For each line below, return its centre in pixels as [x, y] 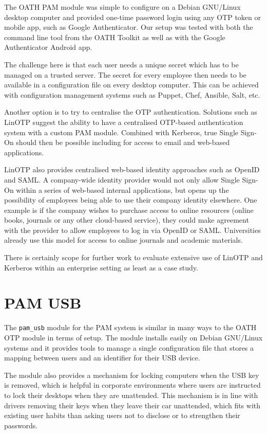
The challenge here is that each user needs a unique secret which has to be [121, 64]
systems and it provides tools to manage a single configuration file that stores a [129, 347]
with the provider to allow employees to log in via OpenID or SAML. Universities [132, 230]
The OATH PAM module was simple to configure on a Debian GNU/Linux [122, 7]
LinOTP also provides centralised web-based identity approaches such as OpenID [132, 169]
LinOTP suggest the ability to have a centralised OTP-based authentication [124, 122]
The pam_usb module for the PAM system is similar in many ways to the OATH [130, 327]
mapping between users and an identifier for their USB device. [102, 358]
